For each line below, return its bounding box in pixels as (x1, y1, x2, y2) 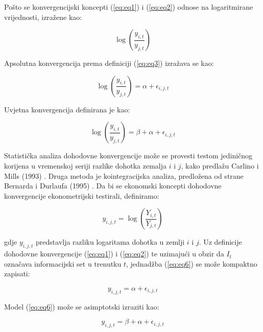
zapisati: (4, 268, 30, 279)
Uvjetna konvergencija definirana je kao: (4, 104, 130, 114)
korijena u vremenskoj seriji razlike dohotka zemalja (4, 160, 167, 171)
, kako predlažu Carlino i (181, 160, 259, 171)
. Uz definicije (199, 236, 242, 247)
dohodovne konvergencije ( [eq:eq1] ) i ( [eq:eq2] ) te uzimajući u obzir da (4, 248, 224, 259)
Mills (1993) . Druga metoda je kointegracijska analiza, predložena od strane (4, 170, 244, 181)
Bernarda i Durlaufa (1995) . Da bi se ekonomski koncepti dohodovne (4, 180, 222, 191)
